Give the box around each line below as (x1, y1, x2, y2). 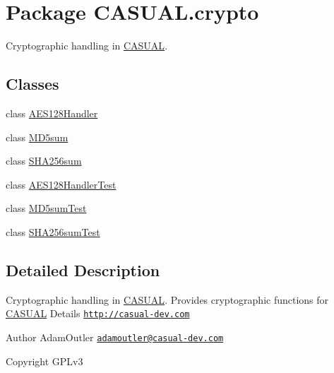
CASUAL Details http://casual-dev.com (6, 306, 190, 321)
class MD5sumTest (6, 201, 87, 215)
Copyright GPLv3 (6, 353, 83, 368)
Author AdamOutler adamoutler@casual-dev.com (6, 329, 224, 344)
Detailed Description (6, 259, 160, 280)
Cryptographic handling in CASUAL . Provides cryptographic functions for (6, 292, 329, 307)
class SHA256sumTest (6, 224, 100, 239)
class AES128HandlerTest (6, 177, 117, 191)
